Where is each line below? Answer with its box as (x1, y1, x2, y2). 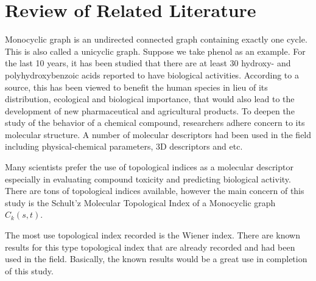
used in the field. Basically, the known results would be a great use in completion (5, 252, 307, 265)
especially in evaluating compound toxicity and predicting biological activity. (5, 172, 291, 185)
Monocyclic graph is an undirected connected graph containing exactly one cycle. (5, 33, 307, 46)
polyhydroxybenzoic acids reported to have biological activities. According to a (5, 68, 299, 81)
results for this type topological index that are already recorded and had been (5, 240, 295, 253)
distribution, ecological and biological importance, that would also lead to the (5, 92, 295, 105)
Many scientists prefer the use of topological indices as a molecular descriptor (5, 161, 293, 173)
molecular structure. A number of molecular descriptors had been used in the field (5, 128, 312, 140)
